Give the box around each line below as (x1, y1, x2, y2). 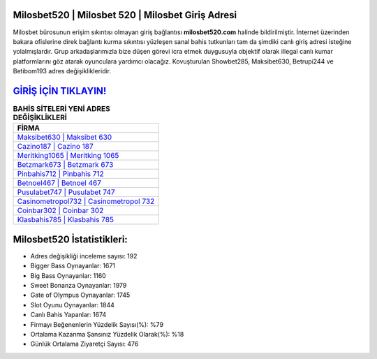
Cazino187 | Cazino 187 (17, 142, 94, 152)
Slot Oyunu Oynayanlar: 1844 (30, 300, 114, 309)
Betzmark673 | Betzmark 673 (17, 160, 114, 170)
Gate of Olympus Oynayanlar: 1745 (30, 291, 131, 300)
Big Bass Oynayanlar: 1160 (30, 271, 106, 279)
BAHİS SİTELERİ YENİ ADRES (13, 104, 111, 114)
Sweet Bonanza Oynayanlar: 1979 (30, 281, 127, 290)
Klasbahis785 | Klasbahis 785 (17, 215, 114, 225)
